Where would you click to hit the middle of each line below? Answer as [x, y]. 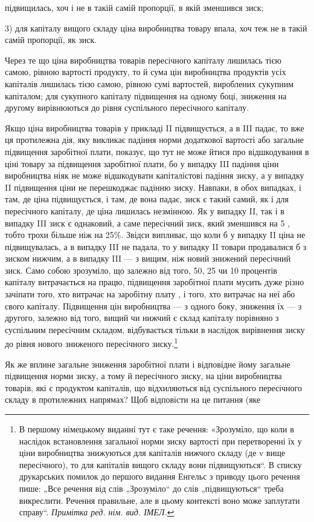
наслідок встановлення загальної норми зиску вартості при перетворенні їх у [160, 441]
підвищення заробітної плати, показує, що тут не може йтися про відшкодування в [157, 151]
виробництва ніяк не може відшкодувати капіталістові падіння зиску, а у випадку [155, 175]
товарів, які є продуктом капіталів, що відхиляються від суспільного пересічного [153, 387]
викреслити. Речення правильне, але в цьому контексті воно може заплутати [159, 500]
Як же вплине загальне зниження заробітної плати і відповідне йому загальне [148, 364]
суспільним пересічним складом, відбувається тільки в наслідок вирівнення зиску [155, 329]
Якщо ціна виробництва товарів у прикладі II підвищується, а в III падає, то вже [155, 127]
